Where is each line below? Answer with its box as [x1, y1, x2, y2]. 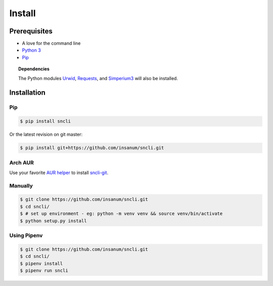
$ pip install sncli [20, 118, 71, 124]
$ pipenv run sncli [20, 267, 68, 273]
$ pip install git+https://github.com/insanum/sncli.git [20, 145, 164, 151]
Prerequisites [9, 27, 53, 35]
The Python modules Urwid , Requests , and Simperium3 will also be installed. [18, 75, 178, 81]
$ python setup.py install [20, 218, 87, 224]
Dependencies [18, 66, 50, 72]
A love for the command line [22, 40, 81, 47]
